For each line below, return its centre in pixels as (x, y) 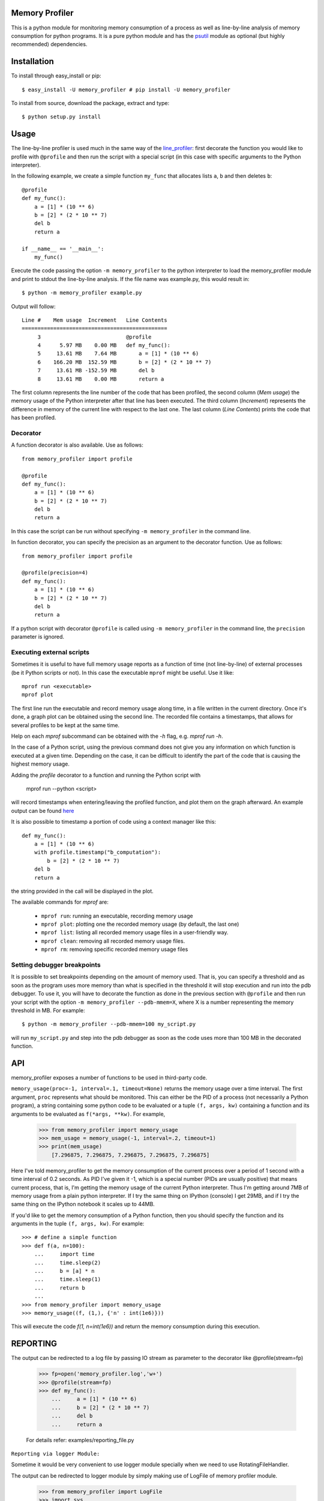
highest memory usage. (40, 764)
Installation (32, 62)
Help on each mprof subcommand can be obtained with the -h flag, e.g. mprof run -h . (117, 736)
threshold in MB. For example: (48, 1010)
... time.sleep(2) (67, 1263)
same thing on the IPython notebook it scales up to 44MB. (83, 1204)
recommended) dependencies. (49, 44)
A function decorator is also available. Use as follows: (77, 445)
